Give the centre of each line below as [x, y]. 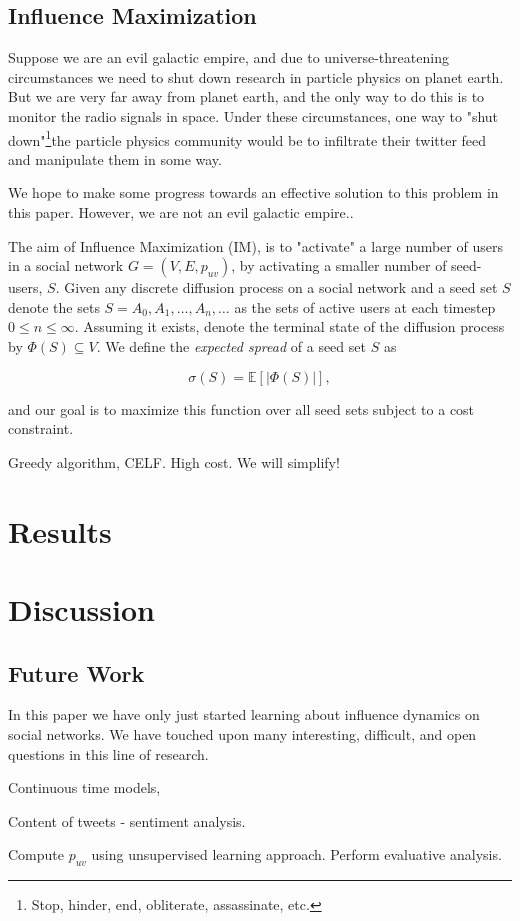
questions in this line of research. [108, 753]
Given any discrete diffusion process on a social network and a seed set [281, 287]
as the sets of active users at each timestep [365, 306]
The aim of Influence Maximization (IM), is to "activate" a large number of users [255, 245]
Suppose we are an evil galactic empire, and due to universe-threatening [228, 57]
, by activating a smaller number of [339, 265]
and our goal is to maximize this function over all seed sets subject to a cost [241, 408]
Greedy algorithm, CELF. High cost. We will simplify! [174, 461]
